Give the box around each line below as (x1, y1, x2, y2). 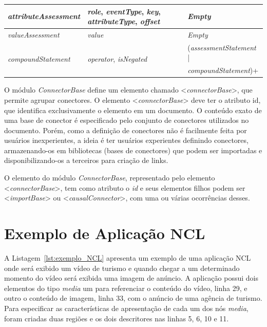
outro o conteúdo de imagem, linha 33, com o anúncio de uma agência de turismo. (4, 293, 262, 303)
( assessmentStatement (187, 42, 256, 52)
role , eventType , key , (87, 6, 161, 16)
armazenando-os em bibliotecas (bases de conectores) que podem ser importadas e (4, 144, 262, 155)
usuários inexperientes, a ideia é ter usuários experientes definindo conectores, (4, 135, 249, 146)
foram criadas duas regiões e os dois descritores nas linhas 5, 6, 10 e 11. (4, 313, 229, 323)
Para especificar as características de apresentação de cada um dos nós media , (4, 302, 249, 313)
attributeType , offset (87, 16, 160, 27)
